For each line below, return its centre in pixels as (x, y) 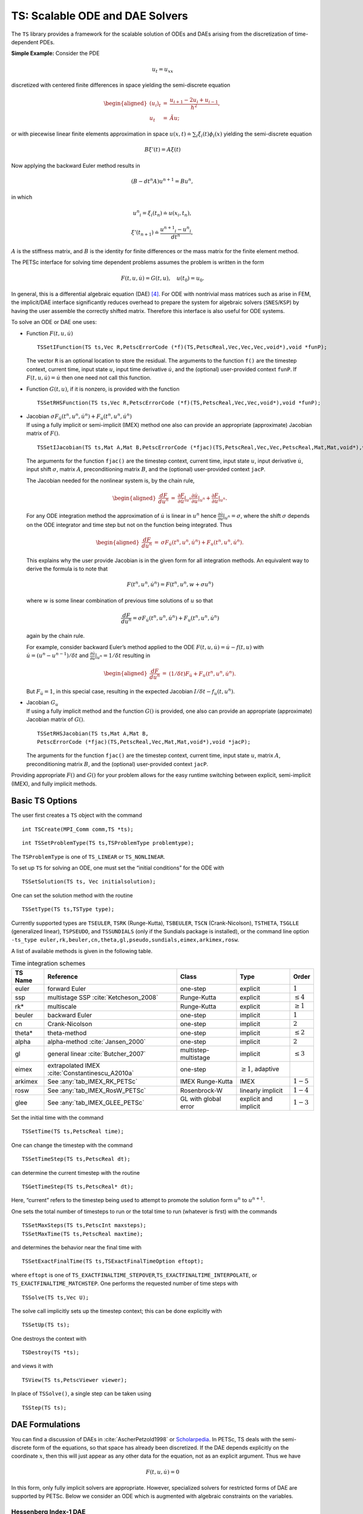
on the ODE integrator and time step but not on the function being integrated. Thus (129, 525)
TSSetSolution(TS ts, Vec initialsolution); (89, 882)
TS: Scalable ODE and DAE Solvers (100, 16)
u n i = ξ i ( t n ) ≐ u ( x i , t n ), (162, 213)
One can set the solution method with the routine (72, 895)
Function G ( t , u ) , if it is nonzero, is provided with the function (103, 389)
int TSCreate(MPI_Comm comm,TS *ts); (78, 829)
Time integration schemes (48, 964)
